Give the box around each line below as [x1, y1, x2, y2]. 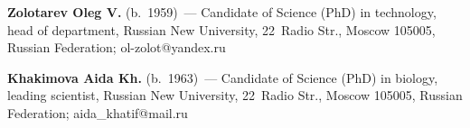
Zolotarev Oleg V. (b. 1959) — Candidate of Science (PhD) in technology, [7, 3, 437, 21]
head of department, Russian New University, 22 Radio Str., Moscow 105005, [7, 20, 436, 39]
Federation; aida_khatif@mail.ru [7, 103, 188, 122]
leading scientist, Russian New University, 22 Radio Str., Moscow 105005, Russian [7, 86, 463, 105]
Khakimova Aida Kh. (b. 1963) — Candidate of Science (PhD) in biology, [7, 68, 438, 87]
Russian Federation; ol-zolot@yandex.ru [7, 38, 226, 57]
